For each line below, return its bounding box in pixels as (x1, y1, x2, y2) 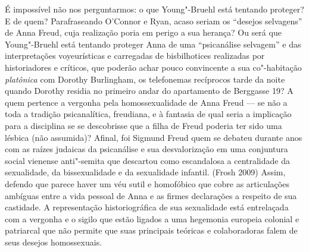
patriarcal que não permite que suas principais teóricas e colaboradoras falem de (5, 224, 298, 237)
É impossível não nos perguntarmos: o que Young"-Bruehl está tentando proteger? (5, 3, 304, 15)
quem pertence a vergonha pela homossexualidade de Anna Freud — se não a (5, 96, 288, 108)
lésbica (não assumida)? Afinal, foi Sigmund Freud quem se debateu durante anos (5, 131, 302, 143)
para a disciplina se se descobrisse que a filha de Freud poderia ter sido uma (5, 119, 282, 131)
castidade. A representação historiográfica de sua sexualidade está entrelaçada (5, 201, 289, 213)
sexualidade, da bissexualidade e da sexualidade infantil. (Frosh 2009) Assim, (5, 166, 286, 178)
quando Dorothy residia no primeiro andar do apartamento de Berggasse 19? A (5, 84, 294, 97)
